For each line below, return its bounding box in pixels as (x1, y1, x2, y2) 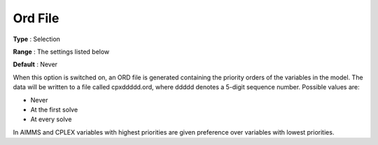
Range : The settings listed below (13, 47, 110, 56)
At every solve (30, 115, 72, 123)
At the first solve (30, 105, 78, 114)
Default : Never (13, 60, 58, 69)
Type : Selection (13, 35, 61, 43)
